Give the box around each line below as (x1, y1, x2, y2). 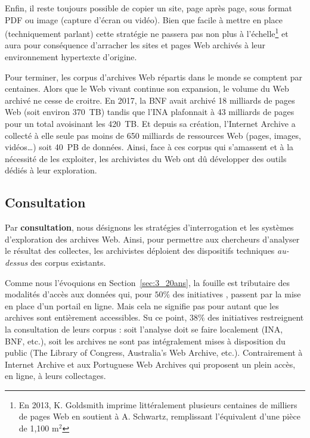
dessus (5, 256, 28, 268)
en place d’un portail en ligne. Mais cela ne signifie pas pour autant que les (5, 299, 279, 312)
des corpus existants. (30, 256, 106, 268)
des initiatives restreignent (207, 311, 304, 324)
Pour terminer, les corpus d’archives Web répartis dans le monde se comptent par (5, 70, 303, 83)
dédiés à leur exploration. (5, 164, 97, 176)
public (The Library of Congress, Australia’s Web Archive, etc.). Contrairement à (5, 346, 303, 359)
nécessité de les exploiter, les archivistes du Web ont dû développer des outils (5, 152, 287, 164)
